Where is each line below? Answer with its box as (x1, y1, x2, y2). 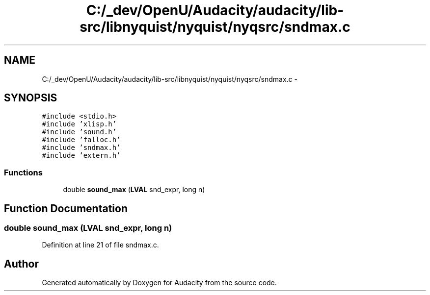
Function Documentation (4, 202, 128, 215)
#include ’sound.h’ (42, 128, 117, 136)
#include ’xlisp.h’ (42, 120, 117, 128)
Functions (4, 167, 43, 177)
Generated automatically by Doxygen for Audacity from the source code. (42, 278, 277, 287)
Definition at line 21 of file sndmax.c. (42, 241, 159, 249)
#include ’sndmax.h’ (42, 144, 121, 152)
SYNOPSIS (4, 92, 57, 104)
